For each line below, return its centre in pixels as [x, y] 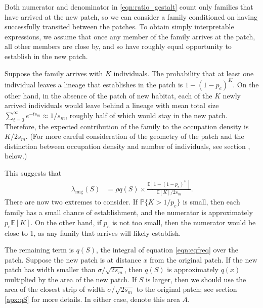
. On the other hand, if [66, 222]
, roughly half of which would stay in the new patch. [146, 115]
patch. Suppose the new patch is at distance [73, 259]
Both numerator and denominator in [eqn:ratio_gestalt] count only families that [129, 7]
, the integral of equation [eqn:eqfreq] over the [167, 250]
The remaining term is [39, 250]
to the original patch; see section [187, 289]
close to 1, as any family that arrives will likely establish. [93, 233]
